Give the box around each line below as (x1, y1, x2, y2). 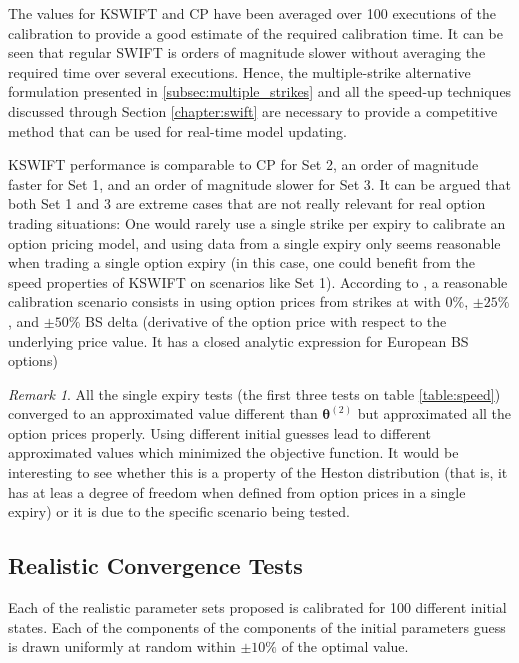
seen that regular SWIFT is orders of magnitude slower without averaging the (8, 42, 486, 63)
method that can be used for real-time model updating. (8, 120, 347, 141)
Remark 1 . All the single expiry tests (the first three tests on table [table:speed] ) (8, 383, 501, 404)
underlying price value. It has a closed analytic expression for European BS (8, 330, 469, 351)
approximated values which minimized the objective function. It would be (8, 442, 459, 463)
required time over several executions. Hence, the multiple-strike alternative (8, 61, 471, 82)
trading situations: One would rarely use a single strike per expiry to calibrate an (8, 212, 506, 233)
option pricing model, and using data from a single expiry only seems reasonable (8, 232, 501, 253)
